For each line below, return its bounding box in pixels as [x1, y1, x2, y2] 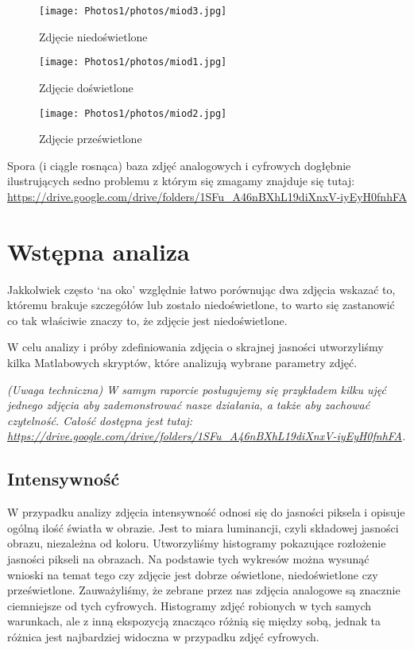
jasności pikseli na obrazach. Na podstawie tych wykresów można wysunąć [7, 550, 370, 567]
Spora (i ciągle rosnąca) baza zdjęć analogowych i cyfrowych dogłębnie [7, 157, 351, 173]
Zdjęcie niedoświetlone [39, 28, 148, 44]
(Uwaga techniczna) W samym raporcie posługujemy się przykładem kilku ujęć [7, 381, 386, 397]
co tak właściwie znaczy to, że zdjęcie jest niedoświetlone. [7, 311, 288, 328]
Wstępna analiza [7, 234, 190, 267]
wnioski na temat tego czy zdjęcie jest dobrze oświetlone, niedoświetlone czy [7, 566, 378, 582]
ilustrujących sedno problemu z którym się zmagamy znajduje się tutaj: [7, 172, 355, 189]
